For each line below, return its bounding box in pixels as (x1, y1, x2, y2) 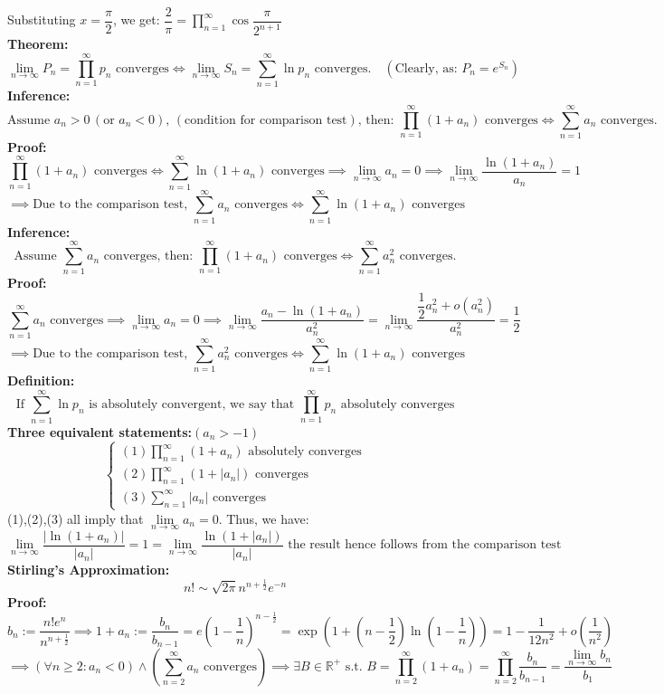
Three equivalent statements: (7, 422, 193, 441)
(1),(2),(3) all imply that (7, 509, 144, 528)
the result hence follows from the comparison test (288, 538, 562, 552)
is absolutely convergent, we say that (89, 398, 295, 412)
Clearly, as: (394, 62, 458, 75)
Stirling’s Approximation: (7, 560, 170, 579)
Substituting (7, 10, 76, 29)
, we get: (112, 10, 160, 29)
